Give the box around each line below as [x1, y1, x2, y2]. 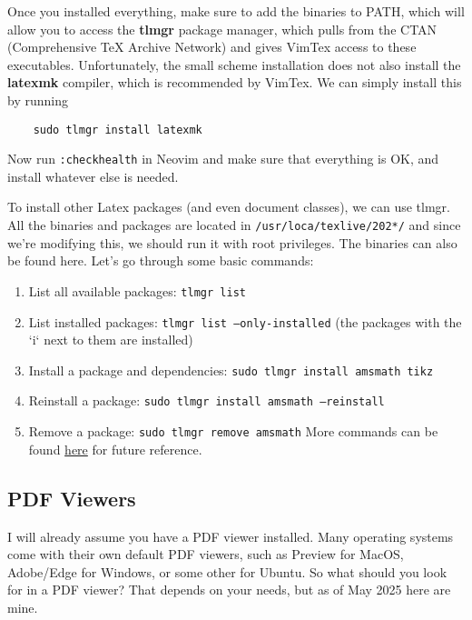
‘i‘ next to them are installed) [28, 330, 193, 349]
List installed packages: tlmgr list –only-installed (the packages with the [28, 312, 462, 331]
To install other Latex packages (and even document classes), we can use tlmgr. [7, 197, 450, 216]
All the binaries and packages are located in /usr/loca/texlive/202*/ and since [7, 215, 461, 235]
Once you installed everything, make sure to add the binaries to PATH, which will [7, 2, 465, 20]
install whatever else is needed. [7, 166, 179, 185]
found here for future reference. [28, 439, 202, 458]
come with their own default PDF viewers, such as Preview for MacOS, [7, 545, 404, 564]
